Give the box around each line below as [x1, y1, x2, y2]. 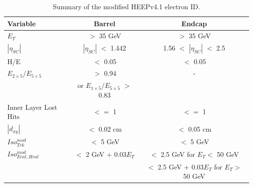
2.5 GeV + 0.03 [158, 161, 204, 171]
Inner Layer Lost [7, 102, 57, 112]
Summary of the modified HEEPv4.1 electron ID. [53, 1, 200, 11]
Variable [7, 18, 36, 28]
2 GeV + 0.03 [86, 149, 126, 159]
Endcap [181, 18, 207, 28]
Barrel [93, 18, 116, 28]
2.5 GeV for [161, 149, 195, 159]
